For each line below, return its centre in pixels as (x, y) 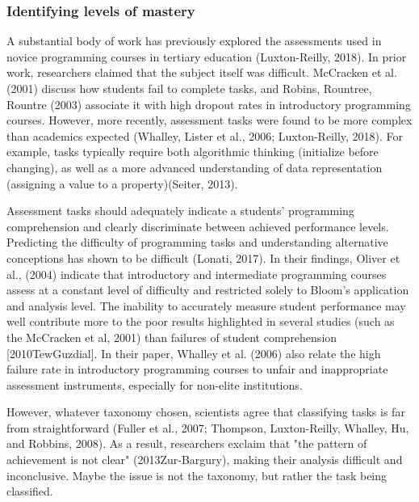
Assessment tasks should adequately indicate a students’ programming (180, 211)
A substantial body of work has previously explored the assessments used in (194, 41)
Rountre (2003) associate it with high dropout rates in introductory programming (209, 104)
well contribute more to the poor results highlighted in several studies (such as (201, 321)
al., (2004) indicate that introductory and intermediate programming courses (197, 274)
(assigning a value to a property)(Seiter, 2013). (122, 183)
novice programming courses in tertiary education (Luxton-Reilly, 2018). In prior (207, 56)
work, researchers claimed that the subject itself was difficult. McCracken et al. (202, 72)
